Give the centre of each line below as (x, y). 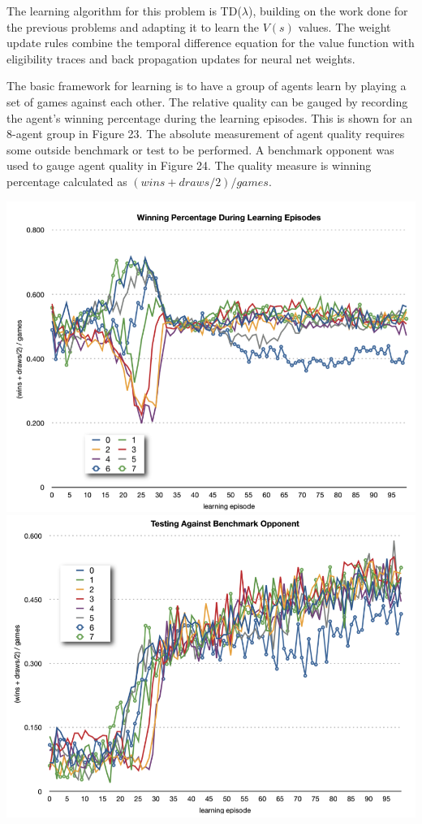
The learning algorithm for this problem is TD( (124, 11)
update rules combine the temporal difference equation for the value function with (211, 43)
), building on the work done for (328, 11)
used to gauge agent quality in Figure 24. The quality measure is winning (189, 165)
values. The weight (344, 26)
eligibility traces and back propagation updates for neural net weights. (181, 58)
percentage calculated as (67, 181)
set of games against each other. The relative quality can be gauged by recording (207, 101)
